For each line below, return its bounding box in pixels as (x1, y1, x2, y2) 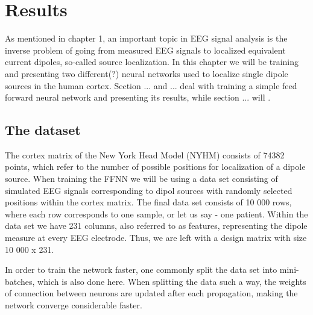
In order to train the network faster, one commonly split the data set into (5, 263, 277, 276)
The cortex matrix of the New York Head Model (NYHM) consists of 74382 (5, 148, 285, 161)
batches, (5, 275, 35, 287)
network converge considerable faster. (5, 299, 142, 311)
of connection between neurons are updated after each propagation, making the (5, 287, 298, 299)
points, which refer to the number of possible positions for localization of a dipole (5, 160, 306, 173)
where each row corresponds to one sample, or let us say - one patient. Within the (5, 207, 308, 220)
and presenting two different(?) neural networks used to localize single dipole (5, 67, 288, 80)
